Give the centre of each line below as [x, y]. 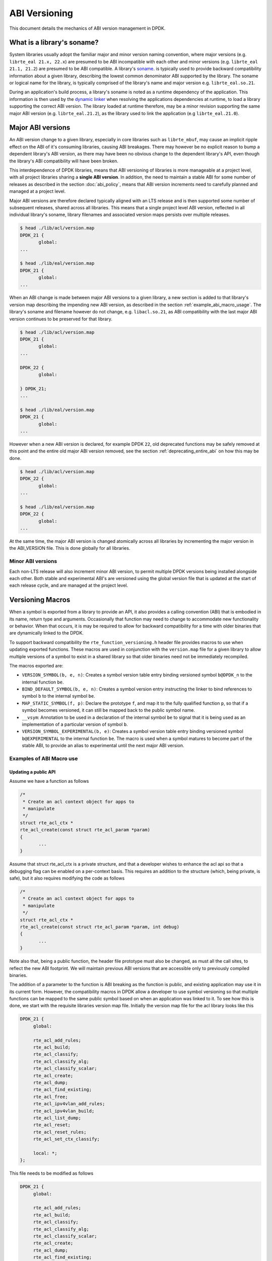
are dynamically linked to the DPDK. [47, 633]
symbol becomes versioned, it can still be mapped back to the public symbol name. [109, 710]
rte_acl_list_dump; [57, 1118]
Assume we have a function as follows [49, 781]
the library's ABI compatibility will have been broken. [64, 161]
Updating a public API [32, 772]
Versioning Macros [40, 600]
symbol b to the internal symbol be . [58, 696]
